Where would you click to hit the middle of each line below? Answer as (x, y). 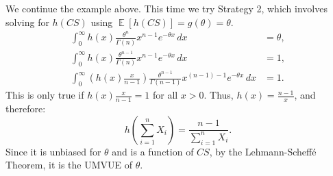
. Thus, (219, 95)
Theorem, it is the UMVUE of (69, 165)
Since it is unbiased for (53, 151)
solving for (27, 22)
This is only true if (45, 95)
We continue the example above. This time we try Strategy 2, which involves (166, 8)
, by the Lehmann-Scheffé (263, 151)
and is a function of (153, 151)
